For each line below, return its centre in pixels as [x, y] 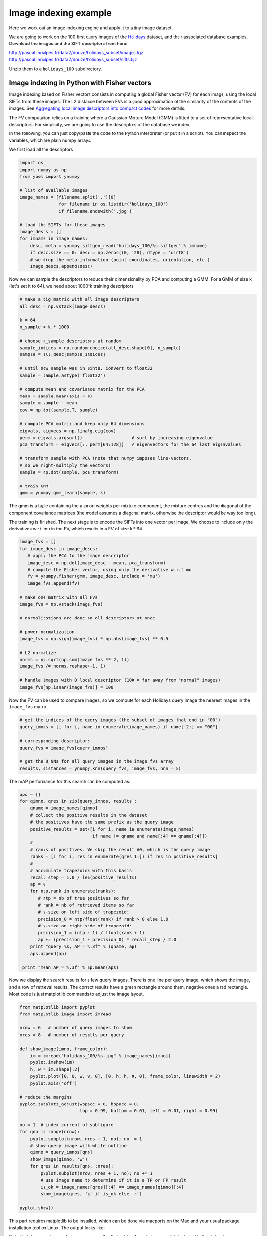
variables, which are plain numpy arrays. [50, 140]
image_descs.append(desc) [61, 266]
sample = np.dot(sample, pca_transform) [69, 472]
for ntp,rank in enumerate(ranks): [73, 891]
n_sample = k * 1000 [44, 327]
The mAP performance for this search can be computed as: [70, 781]
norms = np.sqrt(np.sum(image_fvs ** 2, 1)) [74, 660]
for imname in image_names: [53, 239]
